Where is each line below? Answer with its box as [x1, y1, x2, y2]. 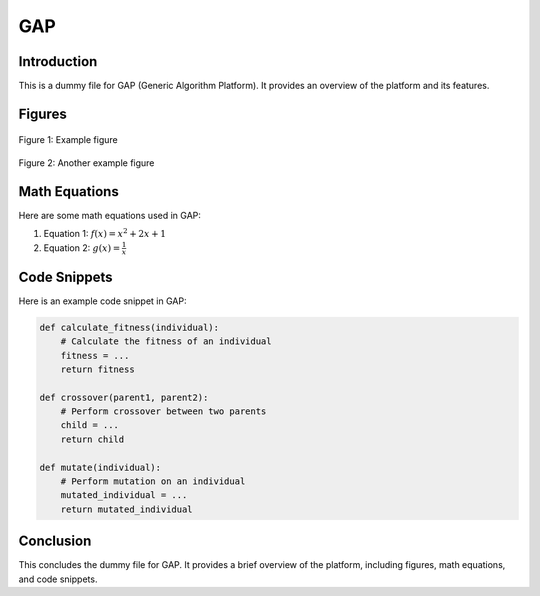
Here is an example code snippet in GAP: [18, 295, 187, 307]
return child [60, 433, 125, 445]
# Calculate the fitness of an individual [60, 336, 272, 347]
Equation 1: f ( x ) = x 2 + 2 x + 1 [43, 226, 167, 240]
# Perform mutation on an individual [60, 476, 246, 487]
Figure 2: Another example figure [18, 156, 155, 169]
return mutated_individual [60, 503, 194, 515]
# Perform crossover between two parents [60, 406, 267, 417]
